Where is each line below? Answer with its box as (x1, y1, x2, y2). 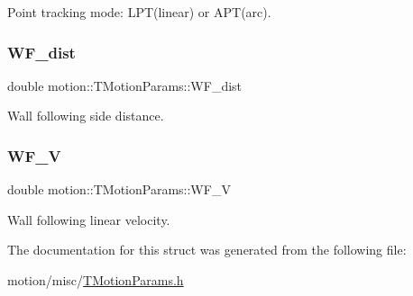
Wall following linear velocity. (7, 210, 170, 229)
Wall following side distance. (7, 106, 164, 125)
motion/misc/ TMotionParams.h (7, 271, 184, 289)
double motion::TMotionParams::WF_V (7, 180, 231, 199)
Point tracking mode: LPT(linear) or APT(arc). (7, 3, 271, 21)
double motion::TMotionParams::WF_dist (7, 76, 243, 94)
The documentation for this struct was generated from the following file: (7, 240, 407, 259)
